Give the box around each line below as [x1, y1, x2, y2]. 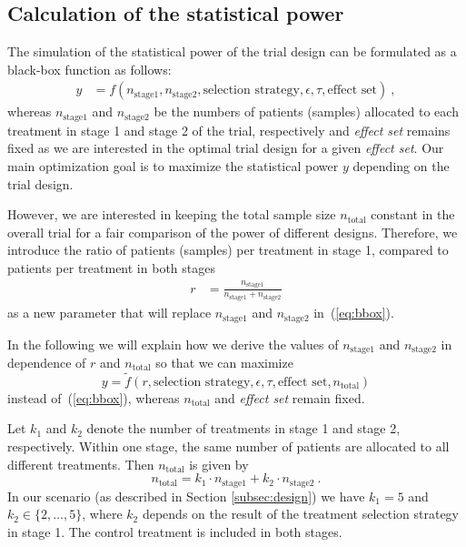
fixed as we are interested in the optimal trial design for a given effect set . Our [7, 138, 444, 157]
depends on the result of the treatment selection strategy [142, 504, 460, 523]
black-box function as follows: [7, 59, 172, 78]
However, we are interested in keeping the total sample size [7, 205, 336, 224]
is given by [189, 454, 249, 473]
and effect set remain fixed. [214, 388, 365, 407]
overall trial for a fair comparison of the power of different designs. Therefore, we [7, 222, 458, 241]
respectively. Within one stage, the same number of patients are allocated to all [7, 436, 450, 455]
